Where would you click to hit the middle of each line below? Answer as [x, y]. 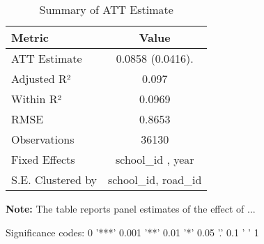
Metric [30, 37]
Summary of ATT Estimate [106, 9]
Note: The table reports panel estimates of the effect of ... [131, 208]
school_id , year [155, 159]
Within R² [37, 99]
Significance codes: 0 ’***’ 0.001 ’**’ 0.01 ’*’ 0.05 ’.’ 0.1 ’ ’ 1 [132, 232]
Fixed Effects [43, 159]
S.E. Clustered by [54, 180]
